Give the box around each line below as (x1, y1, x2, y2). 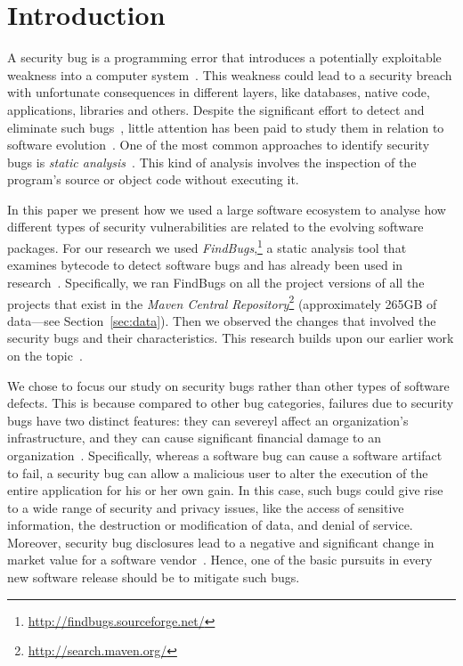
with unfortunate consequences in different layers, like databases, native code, (7, 83, 430, 102)
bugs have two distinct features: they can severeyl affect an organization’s (7, 410, 409, 429)
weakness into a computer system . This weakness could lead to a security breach (7, 65, 452, 84)
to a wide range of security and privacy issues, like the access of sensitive (7, 498, 404, 516)
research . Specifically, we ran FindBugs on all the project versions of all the (7, 272, 425, 291)
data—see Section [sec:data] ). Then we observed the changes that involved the (7, 311, 436, 329)
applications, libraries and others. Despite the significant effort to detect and (7, 100, 425, 118)
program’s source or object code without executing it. (7, 170, 299, 189)
